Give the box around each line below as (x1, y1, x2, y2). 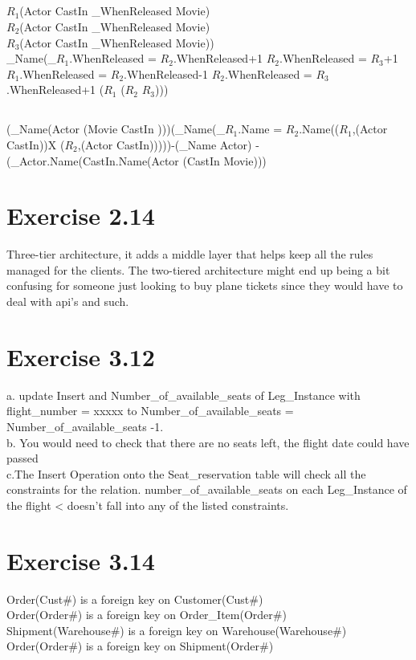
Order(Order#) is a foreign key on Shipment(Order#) (6, 638, 274, 654)
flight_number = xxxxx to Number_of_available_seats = (6, 402, 294, 419)
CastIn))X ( (6, 136, 65, 153)
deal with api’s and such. (6, 293, 129, 310)
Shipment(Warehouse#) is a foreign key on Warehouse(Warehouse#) (6, 621, 347, 638)
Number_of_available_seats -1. (6, 418, 164, 434)
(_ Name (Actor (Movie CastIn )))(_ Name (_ (6, 120, 225, 137)
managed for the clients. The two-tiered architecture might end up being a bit (6, 261, 390, 278)
